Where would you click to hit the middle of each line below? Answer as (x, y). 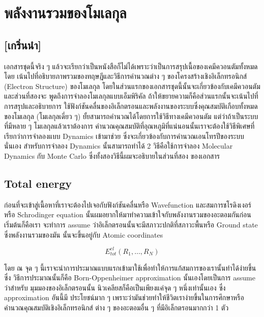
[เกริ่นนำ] (23, 45)
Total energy (38, 183)
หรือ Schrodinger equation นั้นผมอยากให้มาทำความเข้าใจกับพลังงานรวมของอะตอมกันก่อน (128, 214)
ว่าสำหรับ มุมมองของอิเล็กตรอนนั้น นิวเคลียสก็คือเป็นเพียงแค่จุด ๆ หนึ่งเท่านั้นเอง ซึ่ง (115, 287)
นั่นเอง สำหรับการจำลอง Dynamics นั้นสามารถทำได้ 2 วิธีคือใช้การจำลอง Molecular (119, 146)
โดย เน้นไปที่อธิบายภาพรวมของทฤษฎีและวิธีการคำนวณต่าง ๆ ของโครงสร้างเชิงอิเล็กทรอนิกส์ (126, 76)
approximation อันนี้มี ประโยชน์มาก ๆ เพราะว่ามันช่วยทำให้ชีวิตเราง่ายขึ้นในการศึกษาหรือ (124, 297)
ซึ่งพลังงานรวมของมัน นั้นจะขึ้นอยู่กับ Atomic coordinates (84, 234)
